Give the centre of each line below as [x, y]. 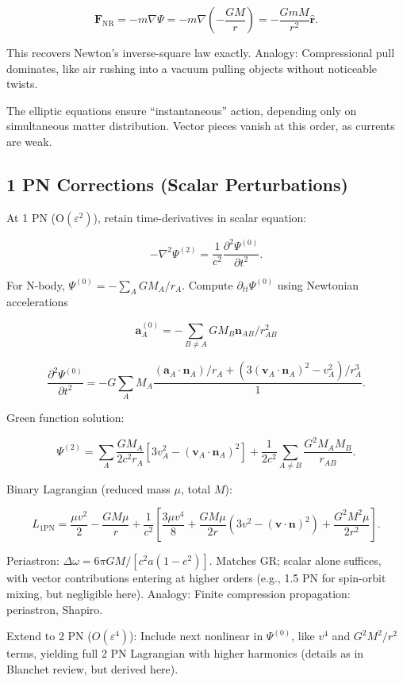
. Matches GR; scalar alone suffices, [295, 560]
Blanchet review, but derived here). [92, 668]
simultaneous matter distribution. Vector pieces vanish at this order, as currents [201, 126]
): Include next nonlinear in [196, 636]
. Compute [207, 284]
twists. [22, 84]
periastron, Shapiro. [55, 609]
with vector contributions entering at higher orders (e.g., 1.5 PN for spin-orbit [196, 578]
